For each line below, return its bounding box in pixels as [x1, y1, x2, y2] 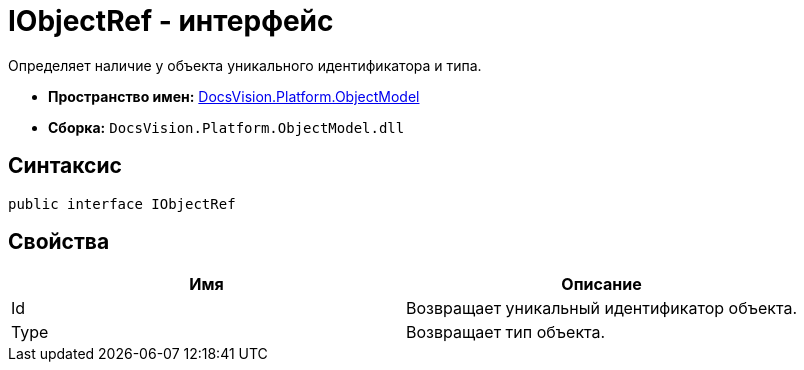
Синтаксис [8, 153, 122, 179]
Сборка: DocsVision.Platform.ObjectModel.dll [48, 118, 405, 136]
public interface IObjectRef [8, 195, 236, 212]
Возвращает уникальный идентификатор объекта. [406, 298, 797, 319]
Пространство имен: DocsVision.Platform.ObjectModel [48, 87, 420, 105]
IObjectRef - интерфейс [8, 4, 334, 38]
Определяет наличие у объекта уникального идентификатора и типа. [8, 56, 482, 74]
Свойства [8, 229, 110, 255]
